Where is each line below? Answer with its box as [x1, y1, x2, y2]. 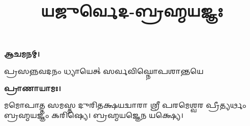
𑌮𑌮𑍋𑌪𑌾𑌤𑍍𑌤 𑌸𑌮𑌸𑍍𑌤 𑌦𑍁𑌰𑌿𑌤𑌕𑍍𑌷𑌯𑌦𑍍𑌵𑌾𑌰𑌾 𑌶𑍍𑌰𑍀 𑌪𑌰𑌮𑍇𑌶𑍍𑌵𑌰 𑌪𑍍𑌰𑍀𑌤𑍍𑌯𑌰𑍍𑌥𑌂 [4, 100, 246, 110]
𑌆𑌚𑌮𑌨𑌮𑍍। [4, 49, 40, 59]
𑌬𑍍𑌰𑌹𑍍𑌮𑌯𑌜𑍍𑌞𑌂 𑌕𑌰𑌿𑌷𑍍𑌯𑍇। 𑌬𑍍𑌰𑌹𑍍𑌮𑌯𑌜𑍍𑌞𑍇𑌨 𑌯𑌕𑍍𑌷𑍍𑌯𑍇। [4, 109, 183, 120]
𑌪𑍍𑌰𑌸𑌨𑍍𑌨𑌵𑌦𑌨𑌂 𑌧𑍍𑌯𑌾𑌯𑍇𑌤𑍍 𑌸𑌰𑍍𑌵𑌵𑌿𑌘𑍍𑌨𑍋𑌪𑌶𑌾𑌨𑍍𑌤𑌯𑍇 [4, 65, 204, 76]
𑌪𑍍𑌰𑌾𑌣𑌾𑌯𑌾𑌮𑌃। [4, 82, 61, 93]
